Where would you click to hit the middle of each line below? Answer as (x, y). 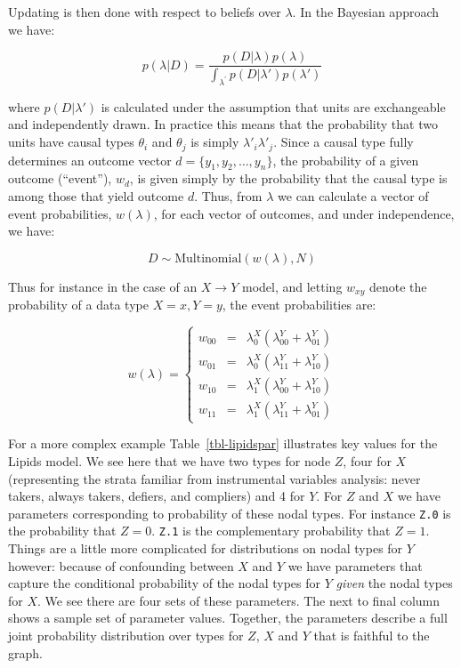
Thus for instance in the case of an (103, 286)
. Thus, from (228, 195)
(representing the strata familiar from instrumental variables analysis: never (214, 478)
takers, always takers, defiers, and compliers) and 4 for (157, 496)
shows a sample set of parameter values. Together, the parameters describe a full (228, 618)
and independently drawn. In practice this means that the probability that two (223, 124)
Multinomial (208, 258)
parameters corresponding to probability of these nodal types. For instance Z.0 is (230, 513)
